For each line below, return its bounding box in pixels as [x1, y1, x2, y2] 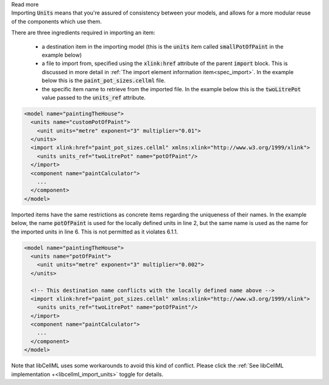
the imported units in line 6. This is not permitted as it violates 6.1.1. [11, 228, 179, 235]
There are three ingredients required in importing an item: [11, 29, 155, 36]
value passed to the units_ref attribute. [41, 94, 146, 101]
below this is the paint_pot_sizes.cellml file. [41, 77, 166, 85]
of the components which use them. [11, 18, 102, 25]
